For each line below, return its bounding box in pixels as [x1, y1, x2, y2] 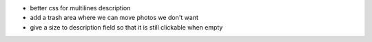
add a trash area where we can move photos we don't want [30, 14, 199, 22]
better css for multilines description [30, 4, 131, 12]
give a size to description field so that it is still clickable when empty [30, 23, 223, 31]
